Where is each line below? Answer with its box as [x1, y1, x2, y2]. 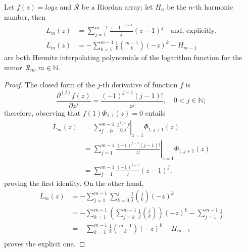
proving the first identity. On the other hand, [4, 178, 144, 188]
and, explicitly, [170, 27, 217, 35]
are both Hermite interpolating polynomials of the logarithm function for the [4, 52, 242, 63]
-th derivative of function [100, 79, 178, 89]
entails [145, 107, 166, 118]
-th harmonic [192, 2, 233, 12]
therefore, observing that [4, 107, 81, 118]
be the [167, 2, 186, 12]
